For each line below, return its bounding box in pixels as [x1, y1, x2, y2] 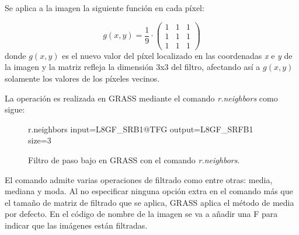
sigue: [5, 103, 25, 115]
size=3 [28, 134, 51, 146]
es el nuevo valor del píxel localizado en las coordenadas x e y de [62, 49, 293, 61]
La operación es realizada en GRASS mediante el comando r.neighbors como [5, 92, 278, 104]
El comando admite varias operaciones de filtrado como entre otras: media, [5, 173, 273, 185]
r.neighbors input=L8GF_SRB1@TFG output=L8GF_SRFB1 [28, 122, 253, 135]
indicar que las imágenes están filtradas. [5, 219, 148, 231]
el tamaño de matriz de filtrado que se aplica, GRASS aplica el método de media [5, 196, 294, 208]
